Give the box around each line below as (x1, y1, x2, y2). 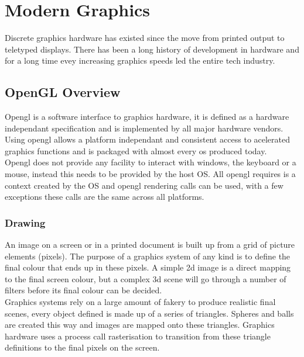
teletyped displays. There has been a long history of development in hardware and (5, 43, 299, 55)
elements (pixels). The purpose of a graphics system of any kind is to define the (5, 249, 291, 262)
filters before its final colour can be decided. (5, 284, 162, 296)
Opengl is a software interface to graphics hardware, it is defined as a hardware (5, 110, 289, 123)
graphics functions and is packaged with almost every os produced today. (5, 144, 267, 157)
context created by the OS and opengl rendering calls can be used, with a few (5, 179, 283, 191)
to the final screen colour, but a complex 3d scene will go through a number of (5, 272, 286, 285)
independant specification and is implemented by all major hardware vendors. (5, 122, 283, 134)
